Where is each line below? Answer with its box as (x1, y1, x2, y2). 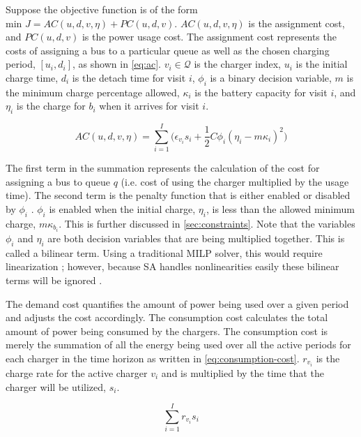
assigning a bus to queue (6, 174, 110, 188)
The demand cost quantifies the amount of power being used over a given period (6, 296, 349, 311)
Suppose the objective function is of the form (6, 2, 198, 16)
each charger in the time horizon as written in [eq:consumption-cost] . (6, 350, 300, 365)
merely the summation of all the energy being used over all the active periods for (6, 337, 351, 352)
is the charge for (16, 98, 86, 113)
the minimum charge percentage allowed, (6, 84, 180, 99)
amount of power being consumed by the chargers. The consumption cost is (6, 323, 328, 338)
